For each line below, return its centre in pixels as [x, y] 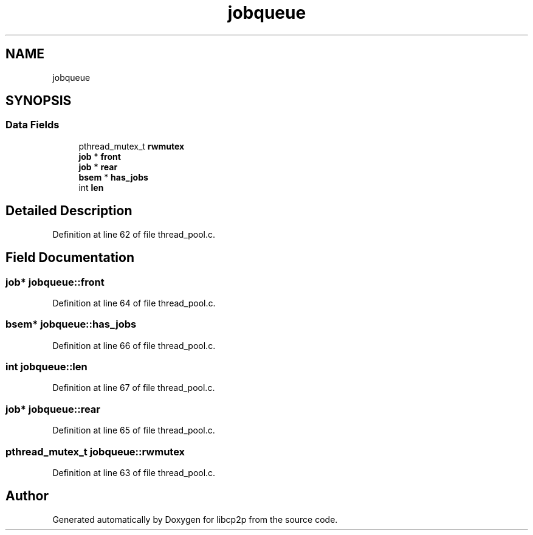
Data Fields [33, 125]
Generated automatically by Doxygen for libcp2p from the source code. [195, 519]
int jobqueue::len [46, 367]
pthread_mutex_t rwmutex [132, 146]
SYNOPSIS [39, 101]
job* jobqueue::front [55, 282]
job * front [100, 156]
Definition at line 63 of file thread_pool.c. [134, 472]
